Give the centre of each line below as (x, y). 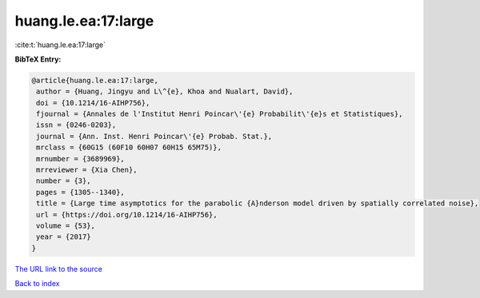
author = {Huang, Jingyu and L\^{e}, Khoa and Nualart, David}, (165, 91)
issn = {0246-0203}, (76, 125)
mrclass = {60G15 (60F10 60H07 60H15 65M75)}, (129, 147)
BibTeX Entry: (38, 59)
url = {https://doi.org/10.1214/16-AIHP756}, (127, 215)
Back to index (37, 284)
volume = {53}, (66, 226)
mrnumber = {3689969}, (81, 159)
